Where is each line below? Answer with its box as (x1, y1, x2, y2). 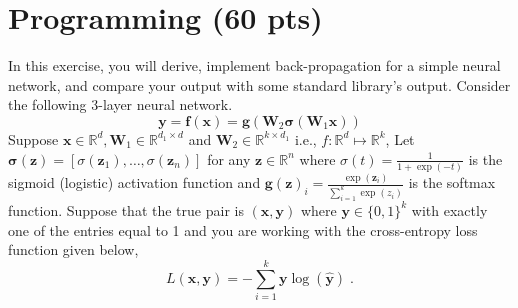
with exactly (411, 199, 488, 220)
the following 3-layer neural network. (8, 94, 233, 115)
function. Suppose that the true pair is (8, 199, 244, 220)
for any (207, 148, 251, 169)
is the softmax (408, 172, 496, 193)
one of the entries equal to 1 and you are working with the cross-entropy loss (8, 219, 478, 240)
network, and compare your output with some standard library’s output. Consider (8, 74, 511, 95)
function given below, (8, 239, 139, 260)
